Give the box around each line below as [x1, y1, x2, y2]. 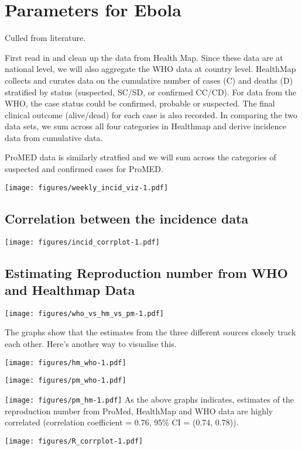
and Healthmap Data [5, 280, 135, 298]
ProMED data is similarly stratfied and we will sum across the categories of [5, 151, 276, 163]
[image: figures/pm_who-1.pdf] [5, 376, 126, 385]
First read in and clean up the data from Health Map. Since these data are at [5, 51, 283, 63]
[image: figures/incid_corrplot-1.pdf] [5, 238, 160, 246]
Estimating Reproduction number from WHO [5, 263, 288, 281]
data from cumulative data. [5, 131, 103, 143]
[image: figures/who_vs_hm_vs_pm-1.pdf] [5, 309, 164, 318]
